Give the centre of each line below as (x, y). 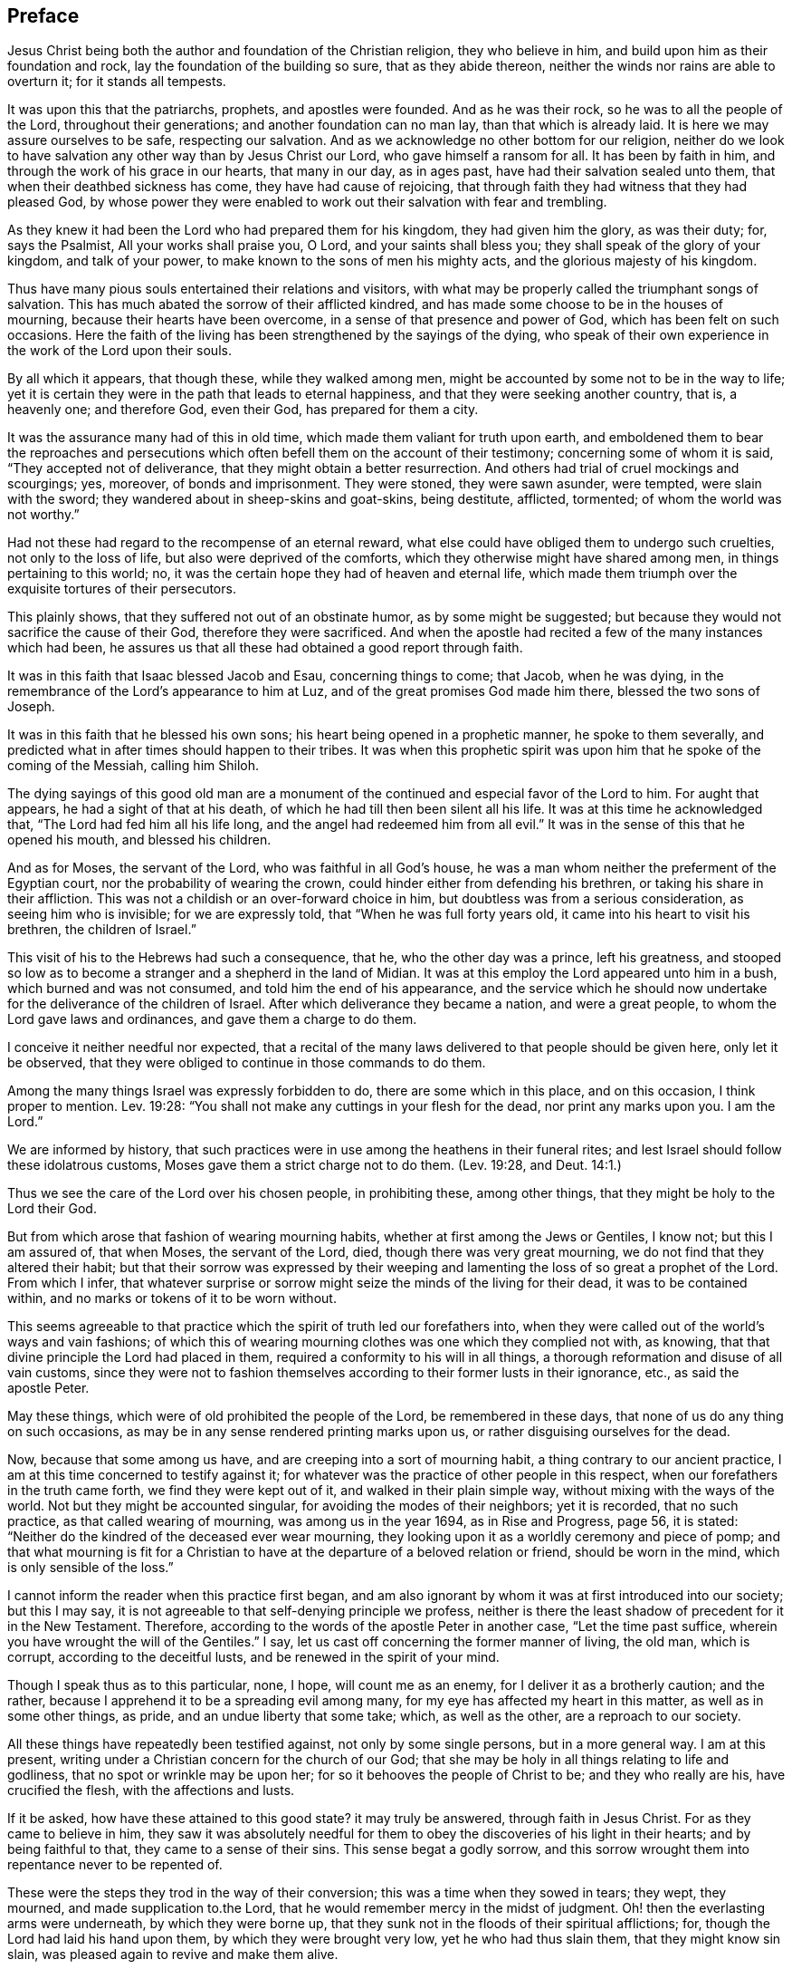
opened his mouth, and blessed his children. (139, 840)
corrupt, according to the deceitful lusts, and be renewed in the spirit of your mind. (253, 1657)
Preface (43, 16)
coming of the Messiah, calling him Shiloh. (133, 766)
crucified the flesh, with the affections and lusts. (151, 1790)
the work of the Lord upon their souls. (119, 351)
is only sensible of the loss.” (91, 1568)
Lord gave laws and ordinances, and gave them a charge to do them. (212, 1019)
